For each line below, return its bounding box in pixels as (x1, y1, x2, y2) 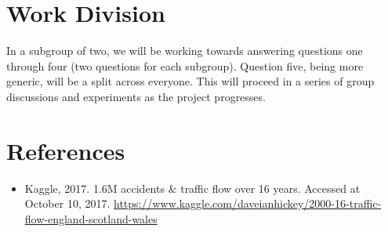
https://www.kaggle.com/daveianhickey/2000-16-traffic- (114, 195, 382, 212)
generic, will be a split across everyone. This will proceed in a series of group (6, 73, 375, 89)
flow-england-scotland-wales (24, 210, 158, 227)
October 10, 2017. (24, 195, 111, 212)
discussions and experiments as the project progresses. (6, 88, 266, 104)
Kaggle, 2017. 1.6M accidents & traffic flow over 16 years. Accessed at (24, 179, 361, 196)
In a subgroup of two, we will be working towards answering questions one (6, 42, 363, 59)
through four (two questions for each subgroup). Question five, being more (6, 57, 364, 74)
